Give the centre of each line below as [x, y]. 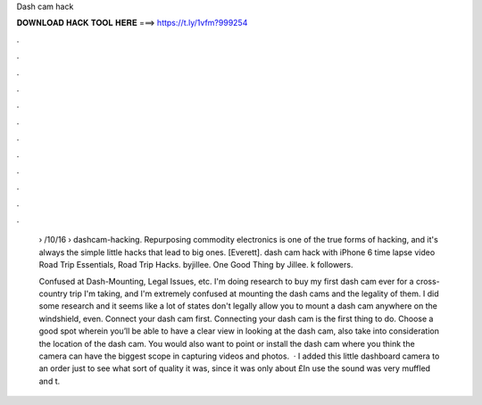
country [53, 293]
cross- [428, 281]
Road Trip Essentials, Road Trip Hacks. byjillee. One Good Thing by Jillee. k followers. [196, 265]
